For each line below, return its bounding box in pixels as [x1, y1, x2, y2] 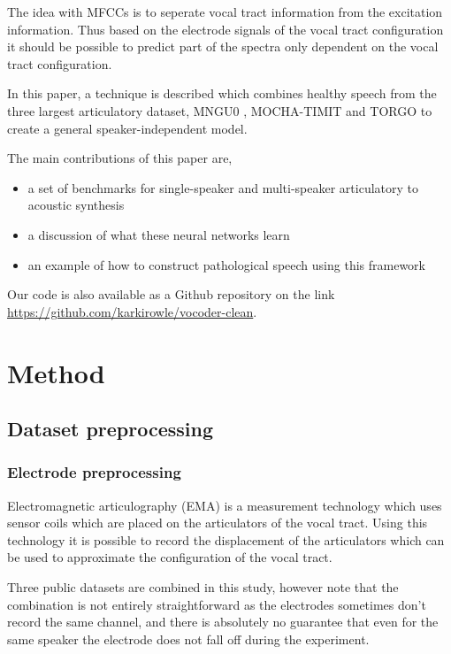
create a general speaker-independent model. [7, 119, 248, 137]
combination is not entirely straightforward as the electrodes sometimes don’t [7, 595, 426, 613]
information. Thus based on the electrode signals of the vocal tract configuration [7, 19, 444, 38]
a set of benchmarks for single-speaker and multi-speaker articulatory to [27, 178, 419, 196]
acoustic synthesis [27, 196, 125, 214]
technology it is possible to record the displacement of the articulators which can [7, 530, 445, 549]
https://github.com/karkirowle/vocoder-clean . [7, 302, 257, 320]
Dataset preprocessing [7, 415, 214, 442]
